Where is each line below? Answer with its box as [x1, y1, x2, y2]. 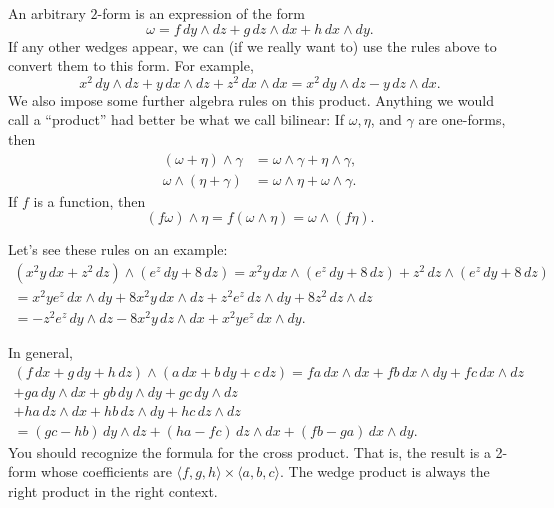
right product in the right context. [8, 481, 218, 502]
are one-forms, [418, 109, 506, 130]
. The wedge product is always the [280, 461, 490, 482]
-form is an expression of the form [97, 3, 305, 23]
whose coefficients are [41, 461, 172, 482]
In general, [8, 342, 73, 363]
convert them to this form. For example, [8, 55, 254, 76]
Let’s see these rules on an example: [8, 239, 228, 260]
